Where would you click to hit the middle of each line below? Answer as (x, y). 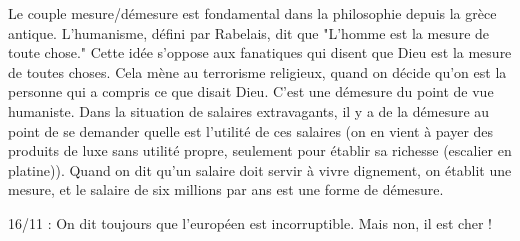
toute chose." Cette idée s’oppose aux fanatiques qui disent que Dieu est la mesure (260, 52)
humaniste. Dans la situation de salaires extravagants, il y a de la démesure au (249, 110)
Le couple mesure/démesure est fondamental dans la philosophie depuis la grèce (252, 13)
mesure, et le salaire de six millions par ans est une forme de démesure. (226, 189)
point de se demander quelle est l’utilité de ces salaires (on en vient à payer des (251, 130)
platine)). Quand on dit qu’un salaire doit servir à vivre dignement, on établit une (260, 169)
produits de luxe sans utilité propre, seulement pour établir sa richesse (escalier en (260, 150)
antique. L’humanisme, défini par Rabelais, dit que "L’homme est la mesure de (249, 32)
